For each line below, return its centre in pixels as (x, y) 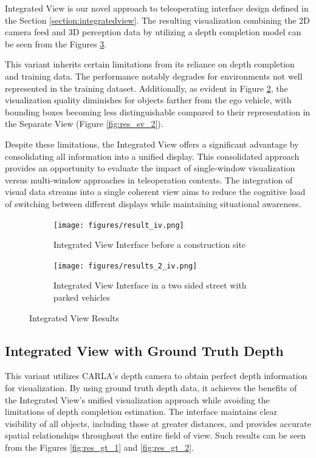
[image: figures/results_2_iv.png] (125, 266)
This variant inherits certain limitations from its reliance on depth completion (150, 64)
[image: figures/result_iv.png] (119, 225)
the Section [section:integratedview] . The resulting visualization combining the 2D (157, 20)
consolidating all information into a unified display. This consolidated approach (152, 156)
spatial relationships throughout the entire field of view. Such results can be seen (155, 435)
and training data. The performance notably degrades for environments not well (154, 76)
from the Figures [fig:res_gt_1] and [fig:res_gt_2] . (99, 447)
